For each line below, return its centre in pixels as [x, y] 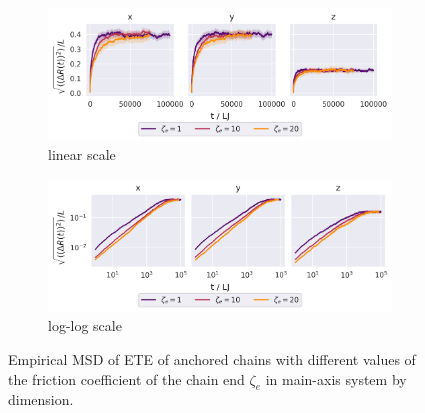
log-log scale [85, 325]
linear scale [82, 154]
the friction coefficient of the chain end [126, 378]
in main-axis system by [336, 378]
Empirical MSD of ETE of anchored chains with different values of [212, 359]
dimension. [41, 399]
